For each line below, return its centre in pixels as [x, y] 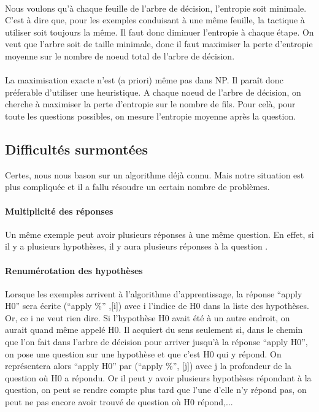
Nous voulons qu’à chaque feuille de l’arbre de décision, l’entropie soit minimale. [156, 8]
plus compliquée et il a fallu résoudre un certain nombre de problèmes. [137, 187]
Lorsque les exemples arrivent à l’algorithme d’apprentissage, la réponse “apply [154, 293]
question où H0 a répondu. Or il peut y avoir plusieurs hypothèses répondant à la [158, 377]
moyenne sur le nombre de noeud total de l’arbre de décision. [120, 55]
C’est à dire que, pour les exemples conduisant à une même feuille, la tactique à [155, 20]
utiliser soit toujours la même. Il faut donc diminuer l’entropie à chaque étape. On [159, 32]
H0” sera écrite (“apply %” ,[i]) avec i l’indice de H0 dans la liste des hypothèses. [157, 306]
